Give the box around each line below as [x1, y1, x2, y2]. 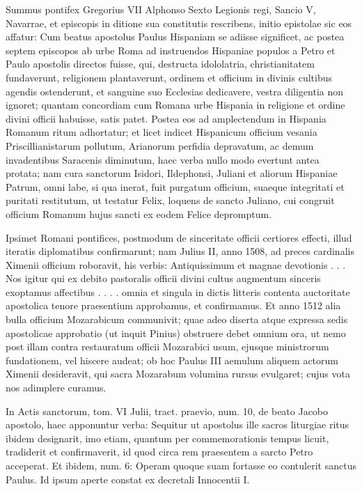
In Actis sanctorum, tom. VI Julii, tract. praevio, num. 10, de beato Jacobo [6, 403, 329, 418]
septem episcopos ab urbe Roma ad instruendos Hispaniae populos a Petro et [6, 42, 336, 57]
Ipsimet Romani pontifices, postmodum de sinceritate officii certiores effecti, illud [6, 230, 352, 244]
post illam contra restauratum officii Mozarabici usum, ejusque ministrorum [6, 339, 329, 354]
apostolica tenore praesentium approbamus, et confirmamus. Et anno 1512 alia [6, 298, 341, 313]
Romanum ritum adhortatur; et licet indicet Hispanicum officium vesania [6, 125, 317, 139]
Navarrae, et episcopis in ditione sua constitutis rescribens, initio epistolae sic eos [6, 15, 352, 30]
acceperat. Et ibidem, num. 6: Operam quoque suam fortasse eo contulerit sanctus [6, 458, 356, 472]
